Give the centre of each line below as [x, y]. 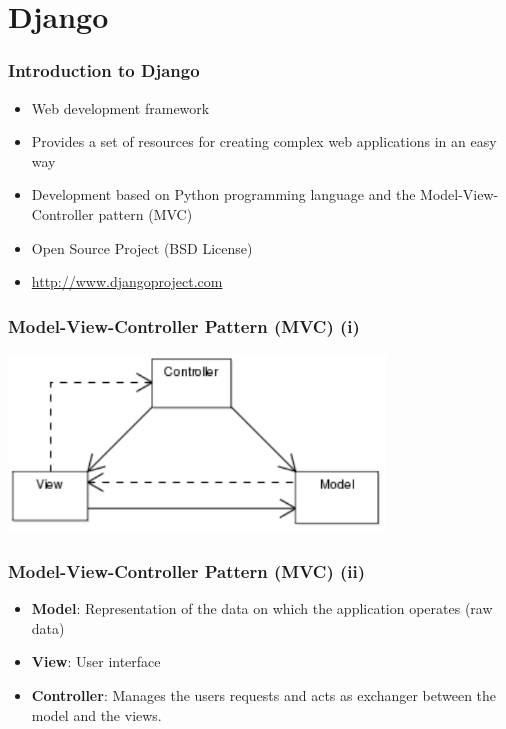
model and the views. [96, 714]
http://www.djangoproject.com [127, 281]
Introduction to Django [104, 70]
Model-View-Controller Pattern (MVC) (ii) [187, 570]
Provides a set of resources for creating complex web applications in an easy [264, 141]
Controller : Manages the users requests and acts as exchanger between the [264, 694]
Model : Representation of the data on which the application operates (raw [262, 608]
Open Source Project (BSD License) [142, 247]
